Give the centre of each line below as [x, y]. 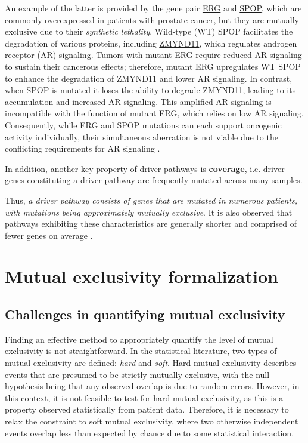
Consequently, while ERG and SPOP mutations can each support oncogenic [143, 124]
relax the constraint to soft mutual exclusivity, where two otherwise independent [152, 421]
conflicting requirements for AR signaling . [83, 148]
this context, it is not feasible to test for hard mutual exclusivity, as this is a [144, 397]
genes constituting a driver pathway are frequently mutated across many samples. [154, 180]
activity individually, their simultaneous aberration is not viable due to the [141, 136]
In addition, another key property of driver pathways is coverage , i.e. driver [145, 168]
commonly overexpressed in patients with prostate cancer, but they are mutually [152, 19]
